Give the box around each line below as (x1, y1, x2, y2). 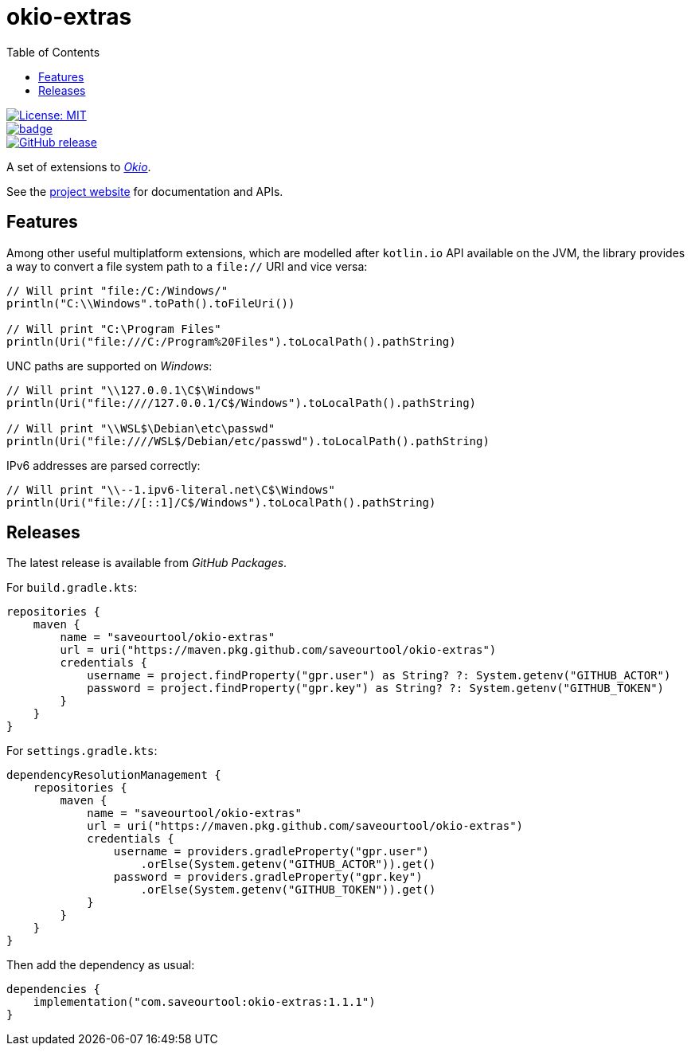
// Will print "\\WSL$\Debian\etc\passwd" (6, 421, 275, 435)
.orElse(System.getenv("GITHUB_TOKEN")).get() (140, 883, 436, 897)
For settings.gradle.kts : (6, 744, 158, 758)
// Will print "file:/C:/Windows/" (6, 284, 228, 297)
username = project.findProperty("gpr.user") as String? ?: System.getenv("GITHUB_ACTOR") (87, 669, 671, 682)
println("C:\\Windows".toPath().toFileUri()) (6, 296, 295, 310)
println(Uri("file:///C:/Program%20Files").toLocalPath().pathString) (6, 334, 456, 348)
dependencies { (6, 983, 101, 996)
